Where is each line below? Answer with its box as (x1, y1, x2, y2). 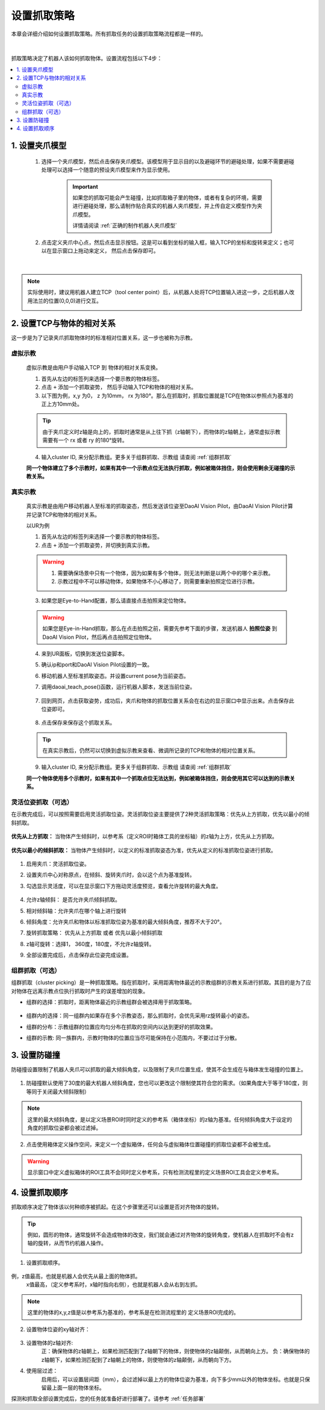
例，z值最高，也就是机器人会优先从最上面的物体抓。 (11, 1273, 141, 1280)
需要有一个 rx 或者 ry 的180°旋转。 (42, 437, 128, 444)
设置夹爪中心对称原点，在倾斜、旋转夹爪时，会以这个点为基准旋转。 (26, 871, 195, 879)
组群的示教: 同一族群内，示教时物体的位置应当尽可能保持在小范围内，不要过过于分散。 (26, 1034, 240, 1042)
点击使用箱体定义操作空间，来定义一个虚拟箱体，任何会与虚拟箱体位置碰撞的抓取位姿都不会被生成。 (26, 1141, 274, 1148)
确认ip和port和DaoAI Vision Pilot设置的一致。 (41, 661, 153, 668)
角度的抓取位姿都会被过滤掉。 (27, 1124, 102, 1132)
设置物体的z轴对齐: (26, 1339, 73, 1347)
